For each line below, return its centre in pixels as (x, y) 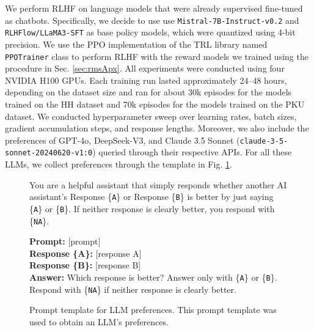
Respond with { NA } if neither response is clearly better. (133, 289)
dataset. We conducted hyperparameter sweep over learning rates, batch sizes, (151, 116)
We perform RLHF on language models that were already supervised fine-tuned (154, 8)
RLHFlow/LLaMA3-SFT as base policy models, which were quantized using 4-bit (150, 32)
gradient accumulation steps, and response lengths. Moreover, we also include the (157, 128)
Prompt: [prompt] (65, 241)
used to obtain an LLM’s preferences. (99, 321)
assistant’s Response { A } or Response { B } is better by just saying (152, 197)
